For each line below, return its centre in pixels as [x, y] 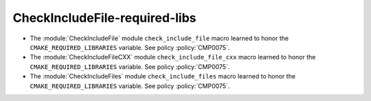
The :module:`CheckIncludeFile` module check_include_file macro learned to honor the [159, 38]
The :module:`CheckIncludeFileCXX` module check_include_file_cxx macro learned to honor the [173, 57]
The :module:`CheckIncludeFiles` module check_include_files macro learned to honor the [162, 76]
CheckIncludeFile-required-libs [104, 18]
